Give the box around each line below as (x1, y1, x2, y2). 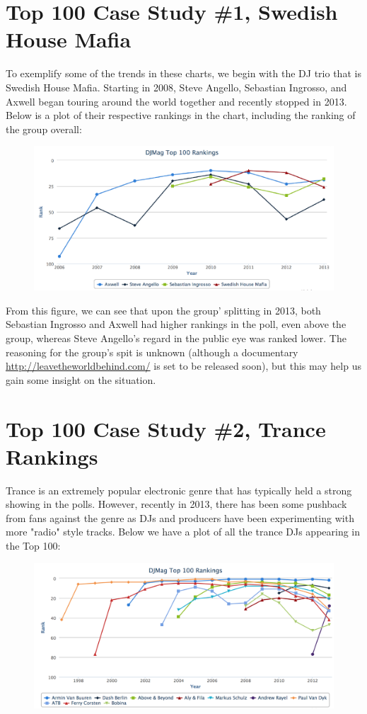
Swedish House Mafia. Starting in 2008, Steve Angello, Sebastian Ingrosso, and (6, 79, 347, 94)
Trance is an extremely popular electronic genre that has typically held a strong (6, 482, 352, 497)
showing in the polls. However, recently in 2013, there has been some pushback (6, 497, 347, 511)
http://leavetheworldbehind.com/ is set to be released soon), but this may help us (6, 358, 361, 373)
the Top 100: (6, 538, 61, 553)
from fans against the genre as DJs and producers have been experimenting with (6, 510, 354, 525)
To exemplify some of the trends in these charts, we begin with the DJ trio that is (6, 66, 361, 81)
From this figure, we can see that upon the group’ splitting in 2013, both (6, 302, 321, 317)
